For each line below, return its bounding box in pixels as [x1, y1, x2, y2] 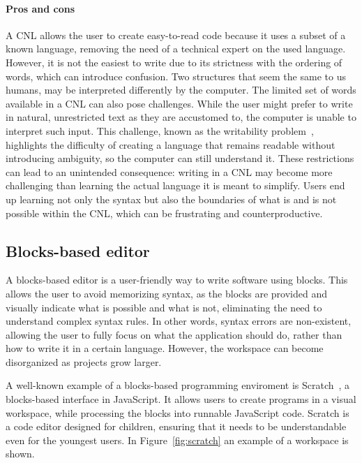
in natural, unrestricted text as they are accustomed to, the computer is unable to [6, 110, 356, 124]
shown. [6, 446, 35, 461]
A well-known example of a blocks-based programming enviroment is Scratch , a [6, 378, 350, 392]
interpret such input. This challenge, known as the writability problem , [6, 123, 314, 138]
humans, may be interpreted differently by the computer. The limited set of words [6, 82, 356, 97]
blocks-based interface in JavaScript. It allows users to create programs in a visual [6, 392, 356, 406]
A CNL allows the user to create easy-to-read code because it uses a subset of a [6, 27, 346, 42]
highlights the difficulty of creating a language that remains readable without [6, 137, 335, 152]
